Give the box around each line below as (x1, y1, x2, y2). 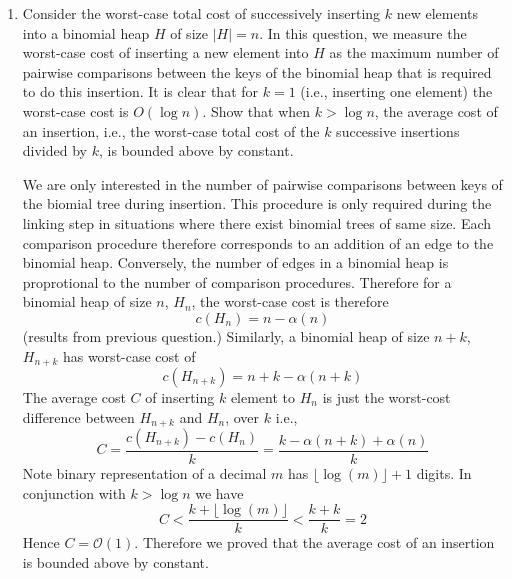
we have (195, 482, 244, 503)
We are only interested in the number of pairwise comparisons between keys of (22, 173, 503, 194)
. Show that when (202, 100, 311, 121)
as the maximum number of (329, 42, 499, 63)
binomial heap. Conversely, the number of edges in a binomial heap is (22, 252, 449, 273)
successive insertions (336, 120, 460, 141)
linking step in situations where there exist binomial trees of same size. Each (22, 212, 492, 233)
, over (225, 406, 260, 427)
